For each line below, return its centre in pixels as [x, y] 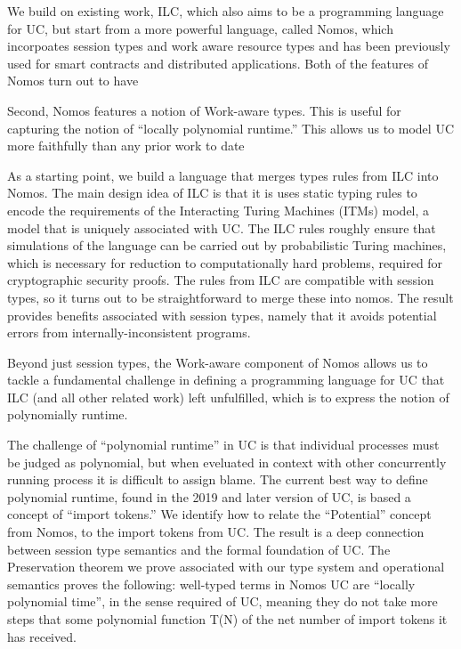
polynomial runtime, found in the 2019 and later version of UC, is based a [209, 496]
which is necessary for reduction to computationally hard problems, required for [225, 262]
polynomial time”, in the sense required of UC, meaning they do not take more [222, 601]
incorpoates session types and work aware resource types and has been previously [229, 46]
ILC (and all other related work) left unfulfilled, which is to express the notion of [228, 397]
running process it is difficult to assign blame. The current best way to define [218, 479]
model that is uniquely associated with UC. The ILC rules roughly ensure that [222, 227]
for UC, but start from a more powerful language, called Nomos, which [200, 28]
